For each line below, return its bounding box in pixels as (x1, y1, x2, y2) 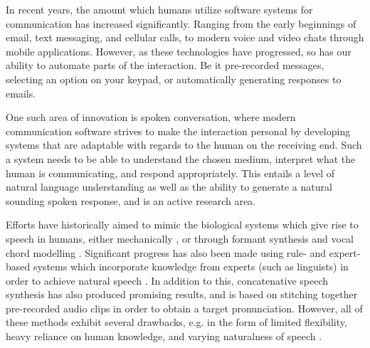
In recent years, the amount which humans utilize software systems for (6, 2, 313, 16)
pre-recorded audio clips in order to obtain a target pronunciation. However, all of (6, 300, 363, 315)
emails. (6, 85, 36, 100)
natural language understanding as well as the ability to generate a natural (6, 179, 332, 194)
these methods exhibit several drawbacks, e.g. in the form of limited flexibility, (6, 315, 347, 329)
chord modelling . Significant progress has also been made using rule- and (6, 245, 327, 260)
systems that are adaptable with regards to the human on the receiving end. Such (6, 137, 362, 152)
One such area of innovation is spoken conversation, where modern (6, 110, 296, 125)
